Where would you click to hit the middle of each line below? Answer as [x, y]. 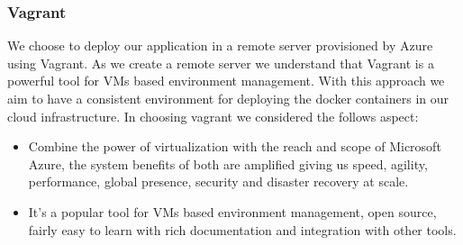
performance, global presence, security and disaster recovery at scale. [218, 181]
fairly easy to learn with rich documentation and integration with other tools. [242, 229]
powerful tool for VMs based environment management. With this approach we [226, 81]
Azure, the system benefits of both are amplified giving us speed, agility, [228, 163]
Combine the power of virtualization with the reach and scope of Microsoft [235, 146]
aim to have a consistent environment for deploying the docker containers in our [228, 98]
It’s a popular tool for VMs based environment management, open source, [232, 211]
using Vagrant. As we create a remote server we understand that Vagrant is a [221, 63]
